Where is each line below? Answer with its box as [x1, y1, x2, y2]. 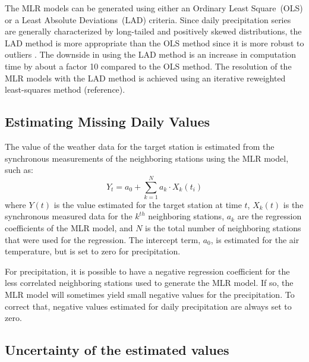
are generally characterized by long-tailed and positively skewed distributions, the [5, 25, 302, 37]
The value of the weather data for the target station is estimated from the [5, 140, 275, 152]
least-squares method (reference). [5, 83, 125, 96]
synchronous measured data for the [5, 210, 133, 222]
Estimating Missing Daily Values [5, 112, 210, 131]
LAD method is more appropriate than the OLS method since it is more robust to [5, 36, 304, 49]
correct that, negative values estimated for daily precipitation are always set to [5, 300, 292, 312]
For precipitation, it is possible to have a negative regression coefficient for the [5, 265, 290, 277]
